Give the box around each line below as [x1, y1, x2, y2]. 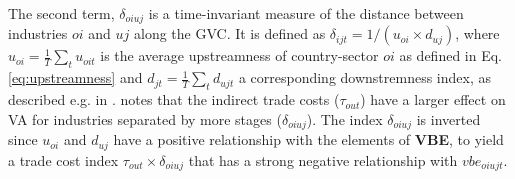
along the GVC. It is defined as [133, 23, 326, 44]
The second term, [8, 3, 115, 23]
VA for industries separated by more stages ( [8, 108, 282, 129]
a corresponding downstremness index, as [238, 67, 491, 88]
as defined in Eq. [399, 45, 502, 66]
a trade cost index [8, 149, 119, 170]
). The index [306, 108, 383, 129]
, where [455, 23, 500, 44]
